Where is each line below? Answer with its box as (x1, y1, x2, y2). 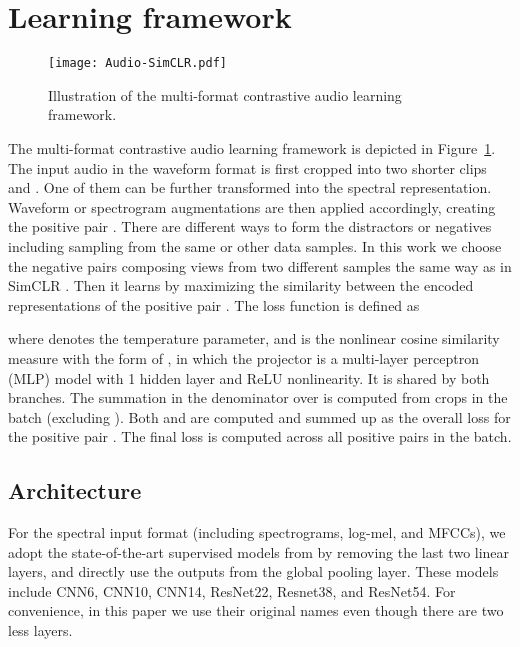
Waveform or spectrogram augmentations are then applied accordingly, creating (8, 196, 496, 217)
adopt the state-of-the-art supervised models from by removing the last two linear (8, 541, 510, 562)
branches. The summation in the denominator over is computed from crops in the (8, 387, 508, 408)
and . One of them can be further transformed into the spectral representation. (8, 177, 492, 198)
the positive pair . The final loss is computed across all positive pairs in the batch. (8, 426, 512, 447)
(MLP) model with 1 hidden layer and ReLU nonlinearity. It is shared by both (8, 367, 490, 388)
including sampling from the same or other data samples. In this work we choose (8, 235, 502, 256)
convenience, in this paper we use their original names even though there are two (8, 600, 504, 621)
